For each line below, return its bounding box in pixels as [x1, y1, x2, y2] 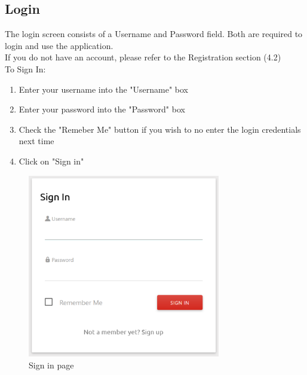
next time [19, 135, 54, 147]
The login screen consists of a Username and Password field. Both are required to [5, 28, 303, 40]
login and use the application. [5, 39, 113, 51]
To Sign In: [5, 62, 46, 75]
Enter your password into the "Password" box [19, 103, 185, 115]
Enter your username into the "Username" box [19, 83, 188, 95]
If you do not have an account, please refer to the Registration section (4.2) [5, 51, 281, 63]
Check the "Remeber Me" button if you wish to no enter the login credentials [19, 123, 301, 135]
